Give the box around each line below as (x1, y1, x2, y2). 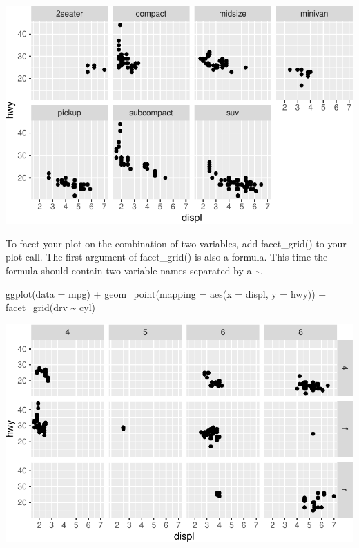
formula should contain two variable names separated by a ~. (6, 263, 263, 277)
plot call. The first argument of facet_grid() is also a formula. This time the (6, 249, 328, 264)
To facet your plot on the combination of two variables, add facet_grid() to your (6, 236, 347, 250)
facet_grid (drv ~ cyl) (6, 300, 96, 314)
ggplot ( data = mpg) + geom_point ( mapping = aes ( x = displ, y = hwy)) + (6, 286, 327, 301)
